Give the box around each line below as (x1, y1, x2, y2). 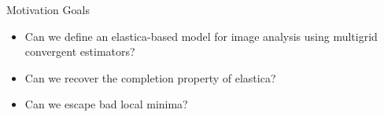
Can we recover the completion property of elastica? (24, 69, 276, 86)
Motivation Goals (6, 2, 90, 17)
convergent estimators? (24, 43, 135, 60)
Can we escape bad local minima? (24, 96, 188, 112)
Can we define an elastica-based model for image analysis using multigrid (24, 27, 378, 44)
